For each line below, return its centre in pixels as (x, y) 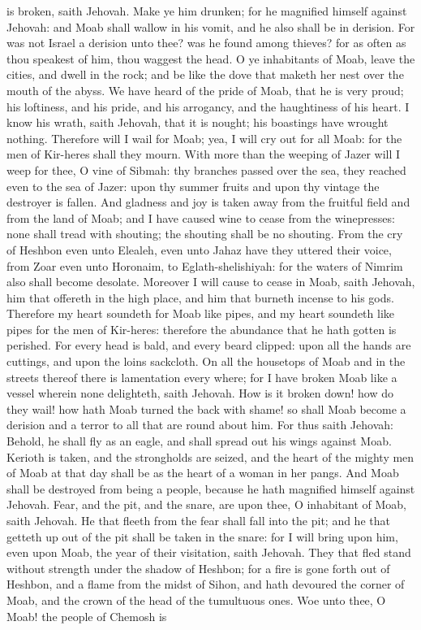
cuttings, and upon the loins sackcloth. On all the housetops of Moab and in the (206, 361)
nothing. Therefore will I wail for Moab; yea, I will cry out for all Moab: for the (204, 138)
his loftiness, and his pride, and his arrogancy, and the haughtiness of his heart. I (208, 106)
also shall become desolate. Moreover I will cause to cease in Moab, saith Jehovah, (211, 282)
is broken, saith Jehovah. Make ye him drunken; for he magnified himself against (207, 11)
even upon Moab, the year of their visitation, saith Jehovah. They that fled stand (209, 552)
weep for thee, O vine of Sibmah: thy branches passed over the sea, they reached (206, 169)
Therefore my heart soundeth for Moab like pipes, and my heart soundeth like (201, 313)
